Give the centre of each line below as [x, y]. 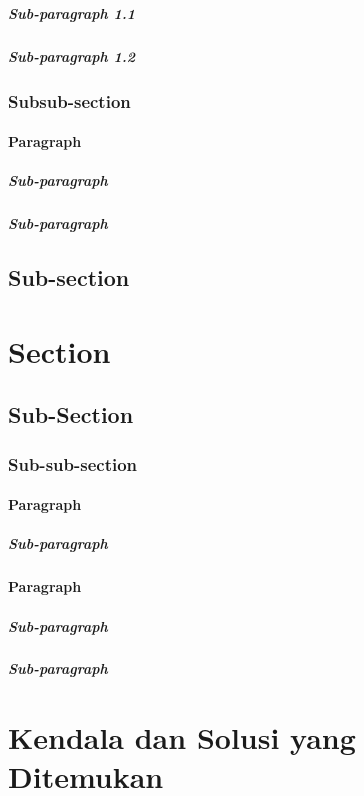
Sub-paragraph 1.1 [72, 12]
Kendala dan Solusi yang [182, 737]
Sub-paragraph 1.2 [72, 55]
